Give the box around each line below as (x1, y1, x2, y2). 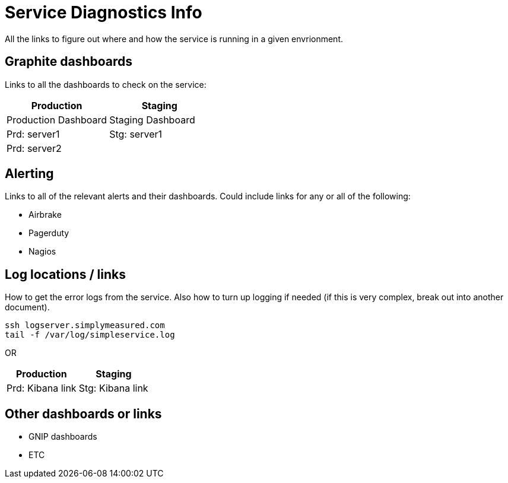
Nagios (28, 246, 56, 257)
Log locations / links (5, 266, 126, 282)
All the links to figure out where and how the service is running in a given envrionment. (5, 33, 343, 44)
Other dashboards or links (5, 406, 162, 421)
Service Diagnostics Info (5, 2, 202, 23)
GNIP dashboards (28, 431, 97, 442)
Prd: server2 (7, 142, 62, 154)
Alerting (5, 166, 54, 182)
